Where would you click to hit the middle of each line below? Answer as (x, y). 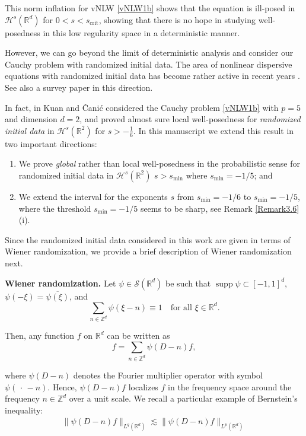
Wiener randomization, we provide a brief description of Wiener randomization (148, 251)
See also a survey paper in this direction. (79, 87)
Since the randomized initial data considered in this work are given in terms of (148, 239)
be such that (188, 283)
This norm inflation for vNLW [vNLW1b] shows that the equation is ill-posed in (150, 8)
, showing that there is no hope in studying (177, 19)
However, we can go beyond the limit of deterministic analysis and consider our (149, 52)
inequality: (24, 410)
